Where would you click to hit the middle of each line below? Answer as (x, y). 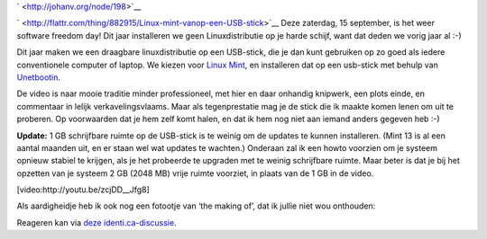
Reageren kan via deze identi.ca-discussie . (96, 222)
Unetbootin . (39, 77)
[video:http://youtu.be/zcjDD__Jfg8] (83, 190)
